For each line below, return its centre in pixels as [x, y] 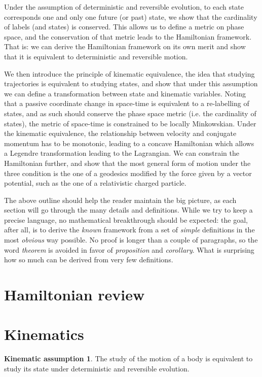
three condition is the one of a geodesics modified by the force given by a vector [128, 173]
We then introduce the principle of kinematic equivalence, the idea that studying [129, 73]
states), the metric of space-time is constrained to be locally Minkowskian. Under [130, 123]
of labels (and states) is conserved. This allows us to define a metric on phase [124, 27]
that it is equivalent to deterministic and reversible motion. [96, 56]
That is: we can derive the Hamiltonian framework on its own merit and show [125, 46]
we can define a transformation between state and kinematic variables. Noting [125, 93]
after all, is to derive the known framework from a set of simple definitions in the [129, 230]
